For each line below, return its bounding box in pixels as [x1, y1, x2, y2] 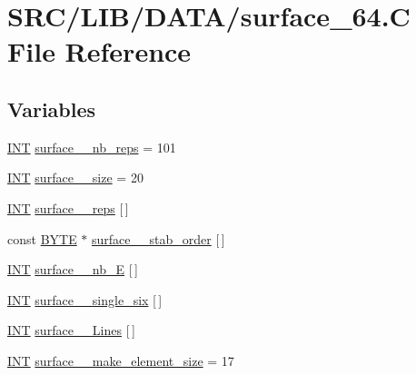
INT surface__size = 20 [7, 168, 144, 187]
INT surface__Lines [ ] [7, 321, 135, 340]
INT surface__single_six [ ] [7, 290, 163, 309]
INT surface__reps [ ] [7, 198, 129, 217]
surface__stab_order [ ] [92, 229, 225, 248]
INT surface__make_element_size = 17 [7, 350, 234, 370]
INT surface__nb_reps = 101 [7, 137, 176, 156]
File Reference [7, 33, 192, 70]
